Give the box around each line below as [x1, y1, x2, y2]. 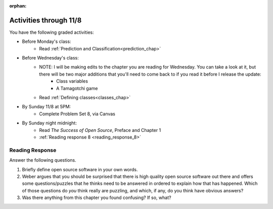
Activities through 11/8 [9, 16, 82, 25]
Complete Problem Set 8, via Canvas [39, 111, 116, 117]
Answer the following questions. [9, 157, 77, 163]
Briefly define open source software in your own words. [22, 166, 139, 172]
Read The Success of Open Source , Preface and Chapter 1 [39, 127, 161, 133]
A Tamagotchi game [56, 85, 98, 91]
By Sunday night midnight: [22, 120, 77, 126]
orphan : [9, 3, 27, 9]
